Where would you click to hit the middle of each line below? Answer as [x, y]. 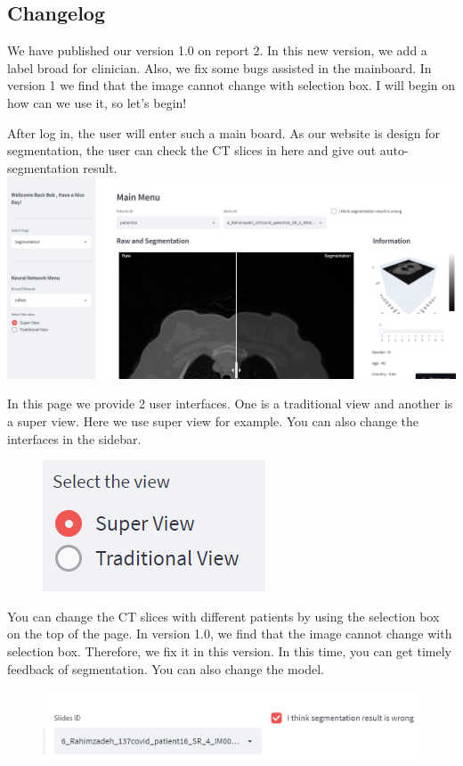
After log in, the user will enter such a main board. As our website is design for [224, 132]
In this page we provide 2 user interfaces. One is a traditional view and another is [230, 404]
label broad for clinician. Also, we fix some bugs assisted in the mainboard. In [219, 67]
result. [100, 167]
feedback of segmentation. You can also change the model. [166, 668]
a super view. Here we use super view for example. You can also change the [213, 420]
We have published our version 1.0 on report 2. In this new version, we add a [217, 50]
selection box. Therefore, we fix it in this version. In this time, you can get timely [229, 651]
